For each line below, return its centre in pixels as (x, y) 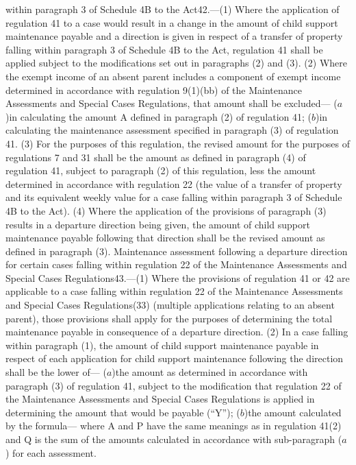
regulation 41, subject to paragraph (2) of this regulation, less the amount (161, 170)
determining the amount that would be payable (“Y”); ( (123, 412)
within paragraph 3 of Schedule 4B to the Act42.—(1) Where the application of (173, 9)
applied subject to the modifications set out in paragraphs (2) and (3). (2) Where (177, 63)
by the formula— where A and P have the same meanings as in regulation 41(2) (174, 426)
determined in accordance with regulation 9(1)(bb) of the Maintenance (154, 90)
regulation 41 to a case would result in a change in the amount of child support (172, 22)
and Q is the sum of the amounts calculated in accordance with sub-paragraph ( (174, 439)
